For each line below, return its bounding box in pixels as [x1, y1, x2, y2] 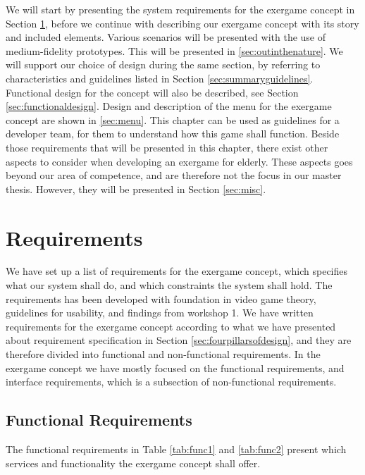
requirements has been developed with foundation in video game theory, [6, 291, 316, 306]
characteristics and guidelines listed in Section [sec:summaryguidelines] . [6, 70, 314, 85]
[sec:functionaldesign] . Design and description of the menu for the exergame [6, 99, 332, 113]
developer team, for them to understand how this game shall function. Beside [6, 126, 340, 141]
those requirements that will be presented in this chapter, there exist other [6, 140, 328, 154]
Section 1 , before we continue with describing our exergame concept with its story [6, 16, 359, 30]
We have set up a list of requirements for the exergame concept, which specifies [6, 264, 348, 278]
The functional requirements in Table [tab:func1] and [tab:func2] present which [6, 441, 347, 456]
